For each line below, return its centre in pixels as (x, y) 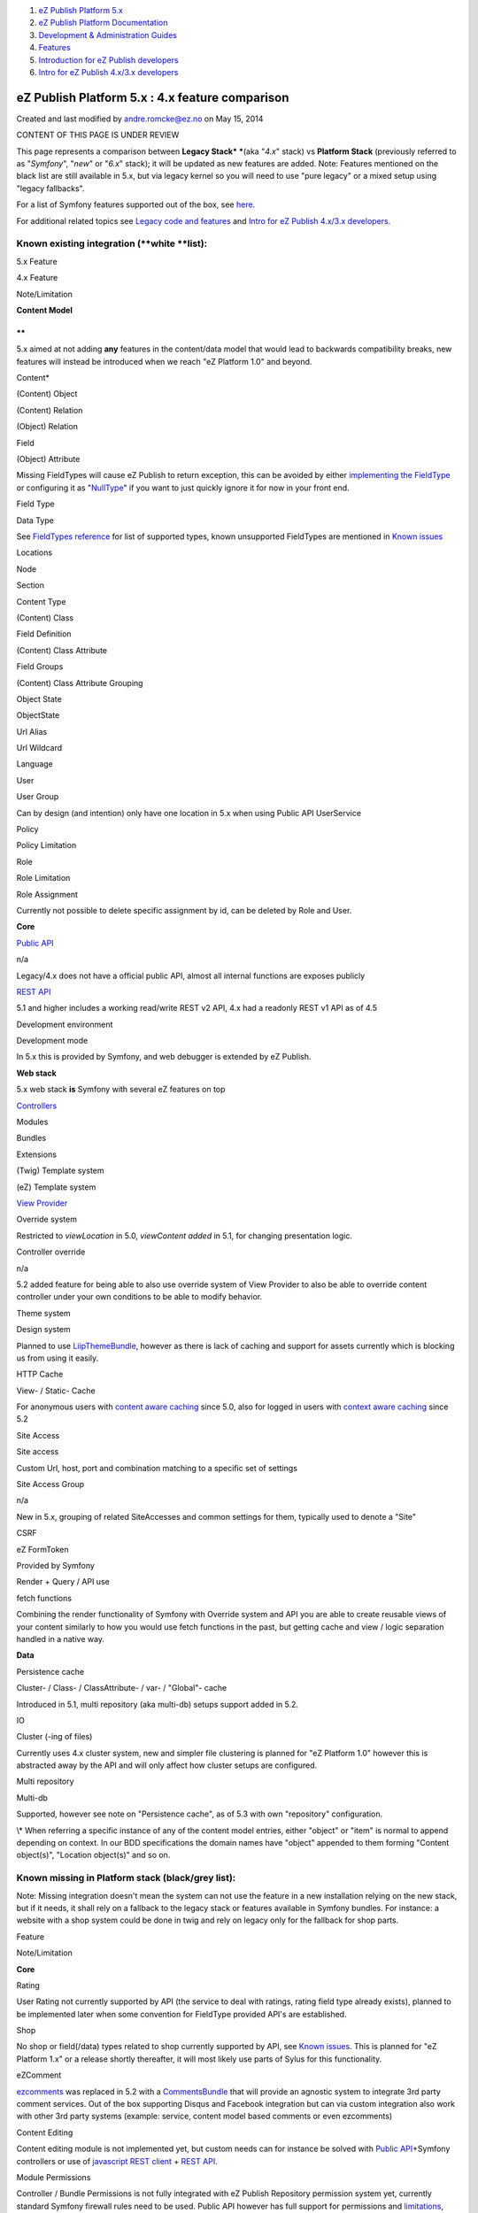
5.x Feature (37, 261)
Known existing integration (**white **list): (112, 243)
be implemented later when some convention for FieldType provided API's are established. (181, 2014)
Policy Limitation (46, 845)
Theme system (43, 1313)
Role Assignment (47, 894)
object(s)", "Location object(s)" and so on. (93, 1855)
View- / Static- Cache (56, 1391)
